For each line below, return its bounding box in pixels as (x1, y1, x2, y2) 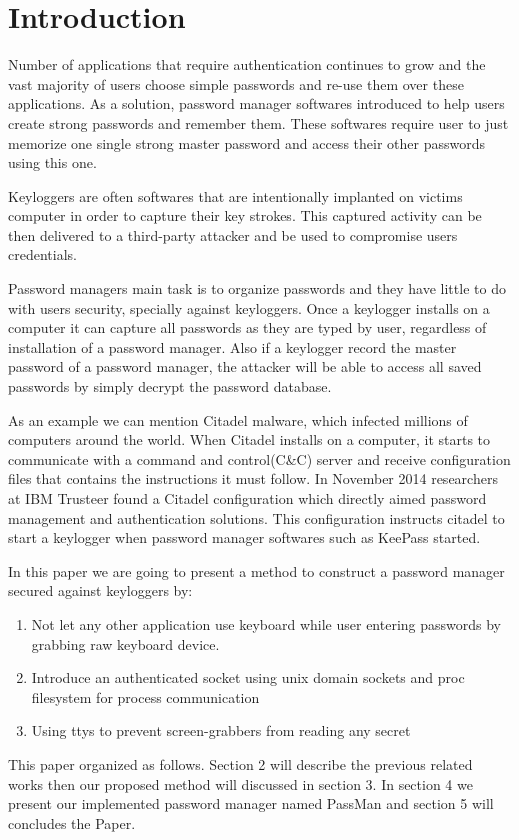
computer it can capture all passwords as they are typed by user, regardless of (8, 317, 487, 338)
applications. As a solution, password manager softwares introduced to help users (8, 93, 505, 114)
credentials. (8, 244, 77, 265)
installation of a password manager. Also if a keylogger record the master (8, 336, 457, 357)
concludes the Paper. (8, 812, 136, 833)
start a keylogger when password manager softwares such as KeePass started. (8, 527, 481, 548)
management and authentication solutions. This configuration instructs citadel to (8, 507, 505, 528)
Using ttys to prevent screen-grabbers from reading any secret (31, 720, 411, 741)
